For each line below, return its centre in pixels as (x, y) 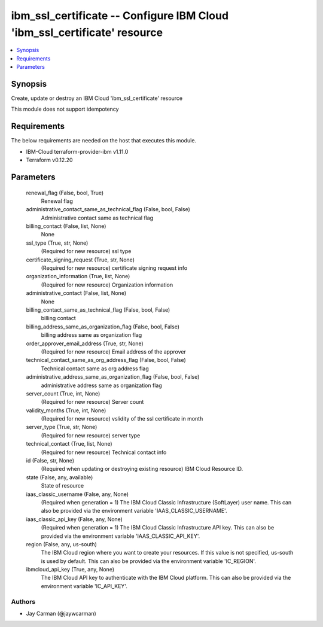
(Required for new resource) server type (91, 435)
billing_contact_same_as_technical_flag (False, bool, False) (98, 310)
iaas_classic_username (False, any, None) (77, 494)
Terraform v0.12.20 (49, 160)
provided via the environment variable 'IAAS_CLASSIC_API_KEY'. (121, 536)
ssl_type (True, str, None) (57, 243)
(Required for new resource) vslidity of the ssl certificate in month (122, 419)
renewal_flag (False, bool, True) (65, 193)
